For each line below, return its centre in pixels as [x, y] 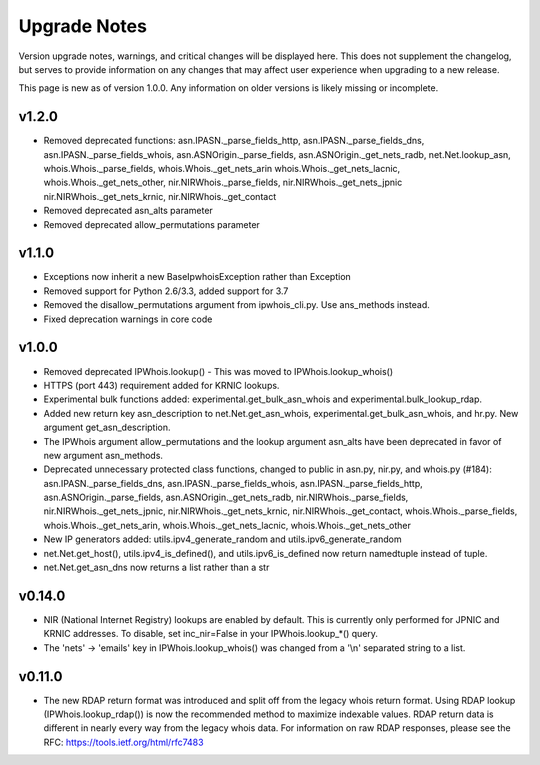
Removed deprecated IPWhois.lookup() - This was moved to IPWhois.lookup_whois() [218, 371]
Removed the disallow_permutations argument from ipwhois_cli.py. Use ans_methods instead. [236, 305]
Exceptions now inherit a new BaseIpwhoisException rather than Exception [197, 277]
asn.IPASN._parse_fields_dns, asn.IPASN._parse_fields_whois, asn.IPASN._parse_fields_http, [233, 483]
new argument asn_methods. [103, 455]
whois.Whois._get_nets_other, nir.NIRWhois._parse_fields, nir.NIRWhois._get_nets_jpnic [223, 182]
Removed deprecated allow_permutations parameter [151, 224]
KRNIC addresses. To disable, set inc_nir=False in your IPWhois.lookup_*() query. [211, 634]
